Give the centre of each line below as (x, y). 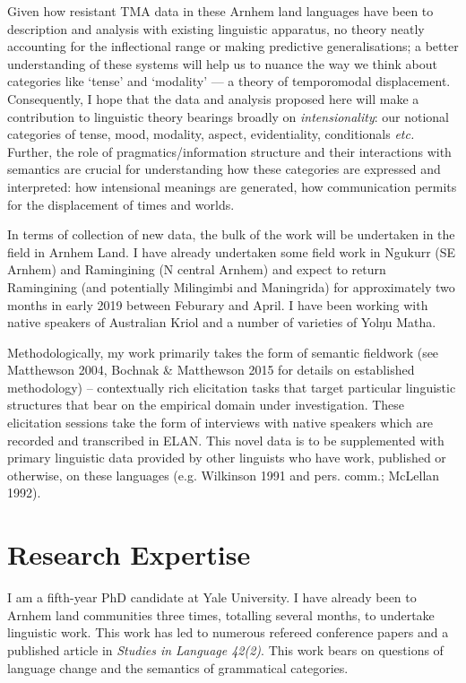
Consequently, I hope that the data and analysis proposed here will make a (213, 98)
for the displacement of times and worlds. (121, 204)
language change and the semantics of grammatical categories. (178, 667)
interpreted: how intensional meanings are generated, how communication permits (232, 186)
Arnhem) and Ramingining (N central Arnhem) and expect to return (197, 269)
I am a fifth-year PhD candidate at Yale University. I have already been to (212, 597)
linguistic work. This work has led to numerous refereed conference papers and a (228, 632)
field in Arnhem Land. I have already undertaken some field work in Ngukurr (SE (232, 251)
